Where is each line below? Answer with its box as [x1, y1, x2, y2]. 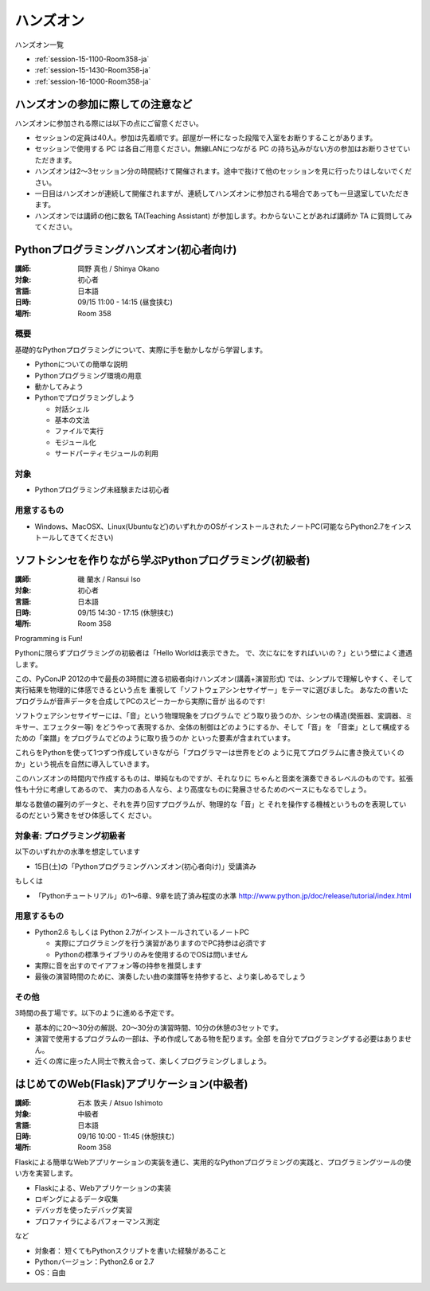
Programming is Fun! [14, 633, 83, 643]
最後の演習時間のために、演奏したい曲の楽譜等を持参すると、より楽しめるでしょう [34, 972, 307, 981]
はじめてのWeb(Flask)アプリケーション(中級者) [14, 1077, 248, 1090]
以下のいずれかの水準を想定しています [14, 847, 141, 856]
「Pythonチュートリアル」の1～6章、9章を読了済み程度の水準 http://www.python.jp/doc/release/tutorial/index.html [34, 890, 412, 900]
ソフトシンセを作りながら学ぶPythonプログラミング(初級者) [14, 554, 311, 567]
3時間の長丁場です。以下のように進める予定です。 [14, 1008, 178, 1018]
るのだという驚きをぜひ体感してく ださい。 [14, 811, 157, 820]
